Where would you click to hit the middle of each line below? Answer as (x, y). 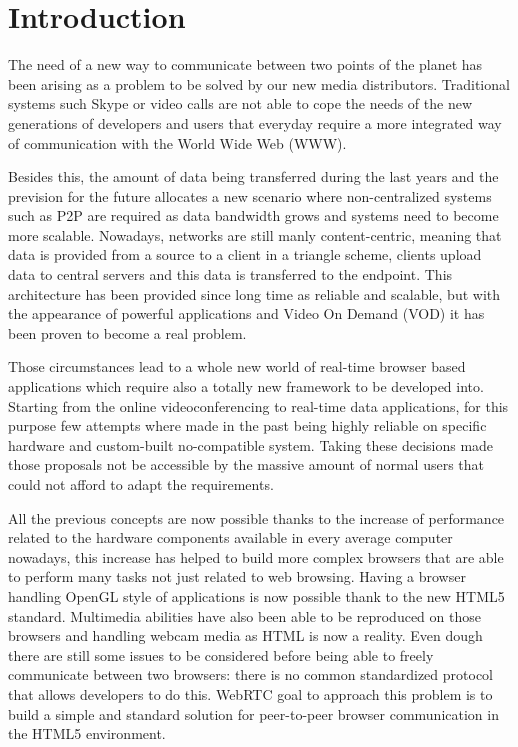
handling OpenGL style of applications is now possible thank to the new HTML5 (256, 595)
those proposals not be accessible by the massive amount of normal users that (246, 464)
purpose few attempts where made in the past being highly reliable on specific (247, 425)
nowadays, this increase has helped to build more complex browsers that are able (256, 556)
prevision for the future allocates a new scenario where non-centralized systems (250, 195)
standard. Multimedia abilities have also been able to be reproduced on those (244, 615)
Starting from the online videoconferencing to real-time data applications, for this (258, 405)
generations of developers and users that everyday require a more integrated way (255, 122)
